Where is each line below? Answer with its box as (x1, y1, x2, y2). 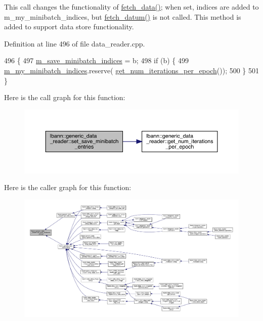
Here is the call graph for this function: (4, 92, 125, 103)
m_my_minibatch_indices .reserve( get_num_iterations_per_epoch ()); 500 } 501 (4, 65, 259, 75)
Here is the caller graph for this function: (4, 182, 131, 193)
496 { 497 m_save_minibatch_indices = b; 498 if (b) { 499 (4, 55, 189, 66)
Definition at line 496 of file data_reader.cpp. (4, 38, 145, 49)
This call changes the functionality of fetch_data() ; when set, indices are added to (4, 2, 259, 12)
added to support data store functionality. (4, 21, 134, 32)
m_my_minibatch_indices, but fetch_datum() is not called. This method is (4, 11, 241, 22)
